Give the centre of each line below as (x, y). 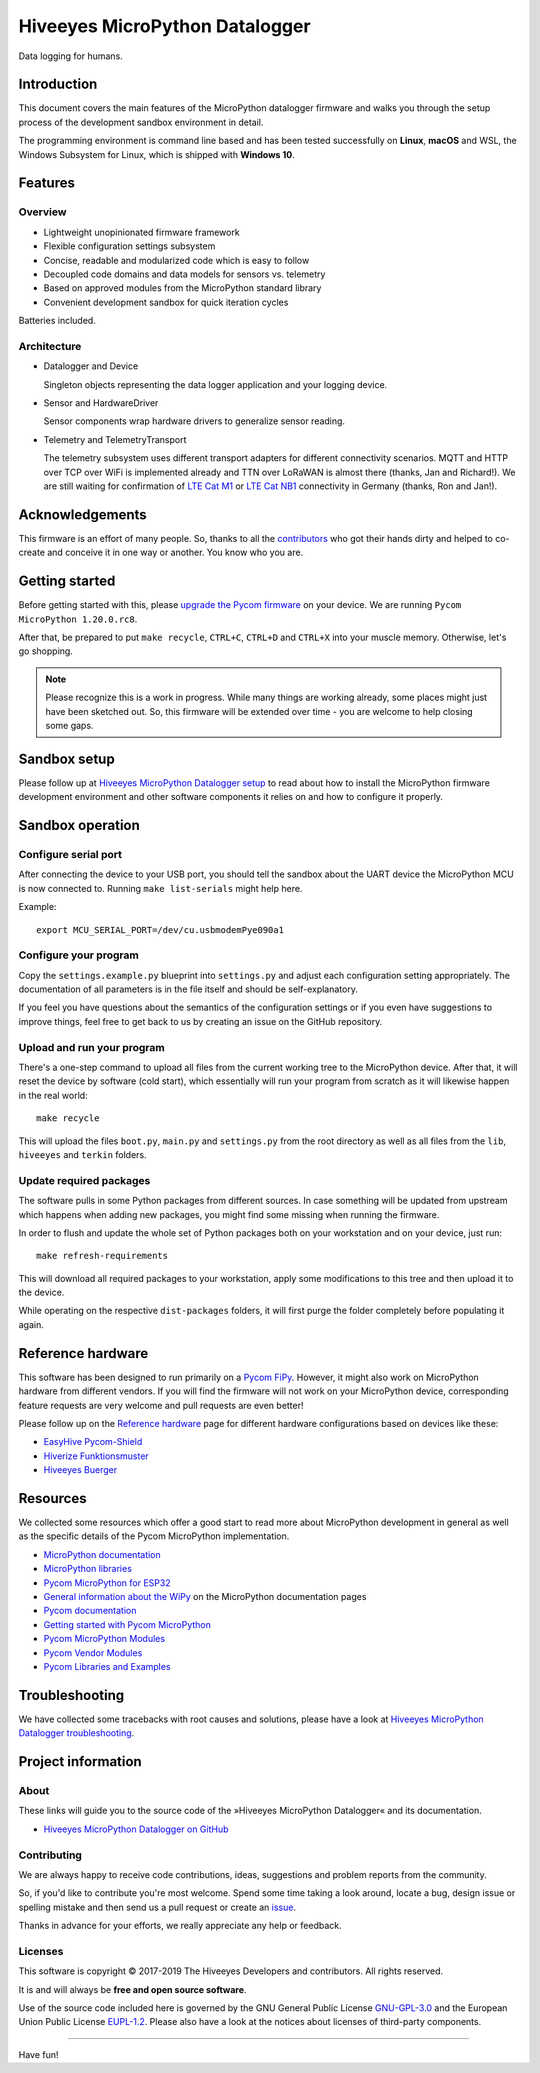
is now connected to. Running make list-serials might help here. (160, 888)
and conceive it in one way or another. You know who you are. (175, 552)
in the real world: (53, 1095)
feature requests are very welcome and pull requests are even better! (161, 1405)
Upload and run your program (91, 1047)
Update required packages (84, 1180)
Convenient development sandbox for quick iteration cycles (166, 302)
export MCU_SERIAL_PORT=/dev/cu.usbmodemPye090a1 (160, 929)
